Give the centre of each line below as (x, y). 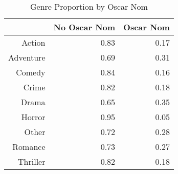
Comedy (31, 72)
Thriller (32, 161)
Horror (33, 117)
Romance (29, 147)
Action (34, 42)
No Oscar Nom (84, 27)
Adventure (27, 57)
